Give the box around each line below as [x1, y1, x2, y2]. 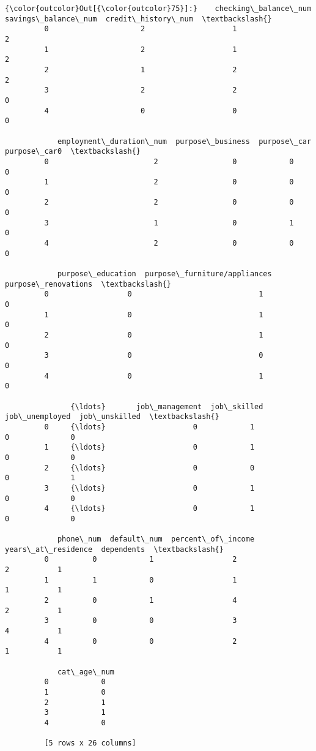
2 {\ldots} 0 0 [44, 463, 255, 472]
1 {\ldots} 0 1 [44, 443, 255, 452]
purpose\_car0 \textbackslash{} [5, 147, 141, 156]
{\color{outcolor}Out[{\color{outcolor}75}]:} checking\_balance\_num [5, 4, 312, 13]
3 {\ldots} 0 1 [44, 483, 255, 492]
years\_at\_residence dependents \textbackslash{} [5, 545, 224, 554]
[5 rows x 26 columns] [44, 739, 136, 748]
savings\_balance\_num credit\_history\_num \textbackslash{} [5, 14, 272, 23]
